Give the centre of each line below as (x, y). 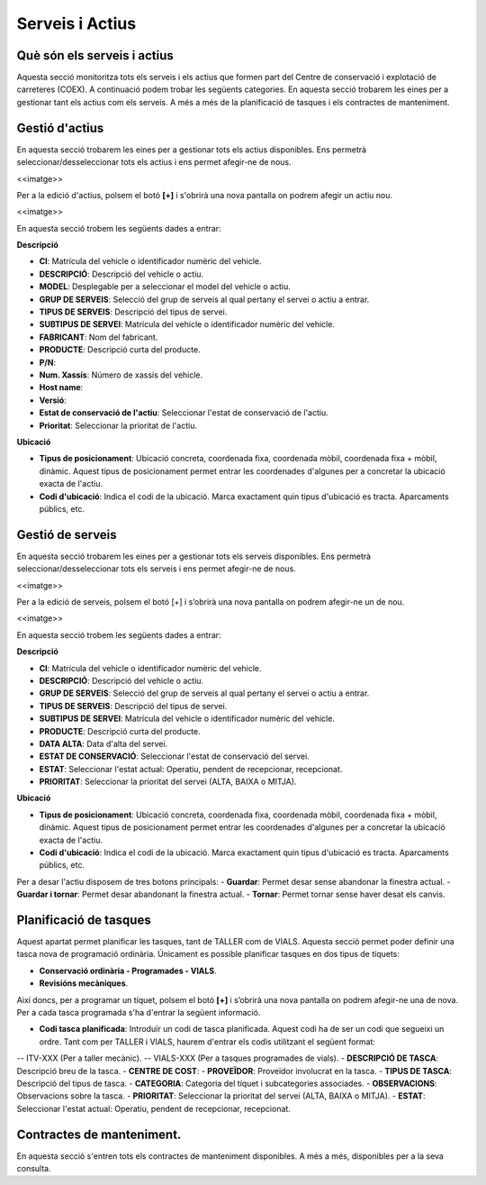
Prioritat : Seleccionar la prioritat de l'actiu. (118, 425)
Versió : (53, 400)
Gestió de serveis (67, 535)
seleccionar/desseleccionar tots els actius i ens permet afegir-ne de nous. (154, 162)
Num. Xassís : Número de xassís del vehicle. (121, 375)
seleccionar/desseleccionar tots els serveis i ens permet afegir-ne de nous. (156, 569)
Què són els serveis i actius (95, 55)
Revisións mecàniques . (84, 983)
